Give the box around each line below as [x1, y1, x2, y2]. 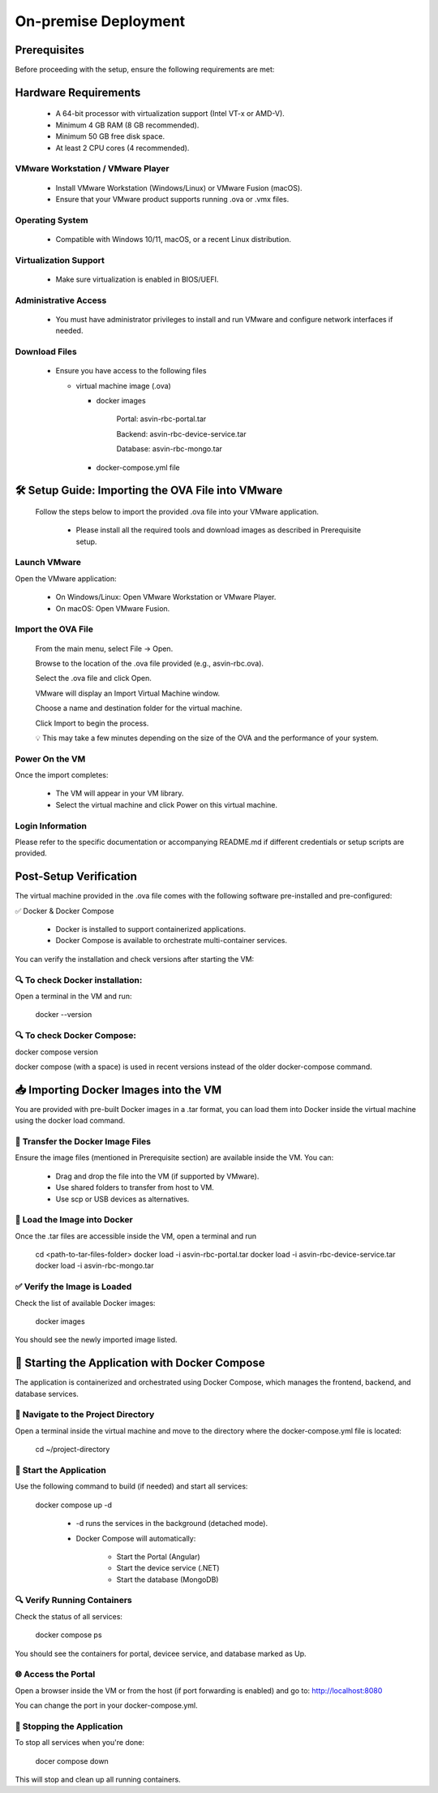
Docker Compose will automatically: [75, 1533, 196, 1543]
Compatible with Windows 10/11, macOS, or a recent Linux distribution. [55, 234, 292, 244]
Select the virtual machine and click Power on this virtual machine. [55, 800, 277, 809]
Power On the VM [15, 753, 86, 765]
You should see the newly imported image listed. [15, 1335, 178, 1345]
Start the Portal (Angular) [116, 1551, 200, 1562]
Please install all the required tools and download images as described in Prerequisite [75, 525, 361, 535]
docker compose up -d [35, 1500, 113, 1510]
